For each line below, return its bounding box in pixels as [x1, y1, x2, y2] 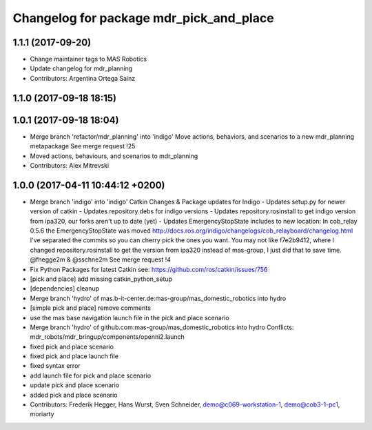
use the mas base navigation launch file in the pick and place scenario [30, 313, 230, 322]
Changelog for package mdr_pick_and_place [12, 10, 275, 26]
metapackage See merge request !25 [30, 142, 136, 150]
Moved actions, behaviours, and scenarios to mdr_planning [30, 152, 198, 160]
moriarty [30, 410, 54, 418]
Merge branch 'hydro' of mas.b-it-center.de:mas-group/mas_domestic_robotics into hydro [30, 294, 287, 302]
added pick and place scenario [30, 391, 118, 399]
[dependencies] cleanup [30, 284, 100, 293]
